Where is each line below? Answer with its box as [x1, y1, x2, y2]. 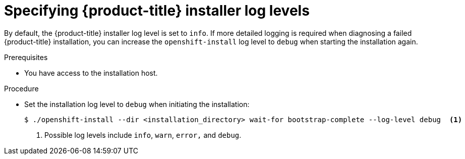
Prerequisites [4, 52, 48, 62]
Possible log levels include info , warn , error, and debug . [44, 130, 242, 139]
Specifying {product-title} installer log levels [4, 2, 310, 19]
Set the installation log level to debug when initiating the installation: [24, 99, 250, 109]
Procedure [4, 84, 39, 93]
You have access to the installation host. [24, 68, 158, 77]
